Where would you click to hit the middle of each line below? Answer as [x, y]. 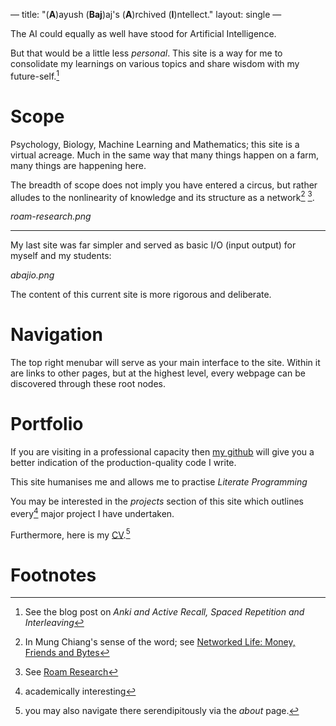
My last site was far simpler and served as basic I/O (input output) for [153, 245]
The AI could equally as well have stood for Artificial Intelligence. [143, 33]
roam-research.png [51, 216]
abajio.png [32, 275]
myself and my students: [61, 256]
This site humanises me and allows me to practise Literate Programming [159, 482]
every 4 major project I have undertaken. [92, 512]
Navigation [56, 335]
